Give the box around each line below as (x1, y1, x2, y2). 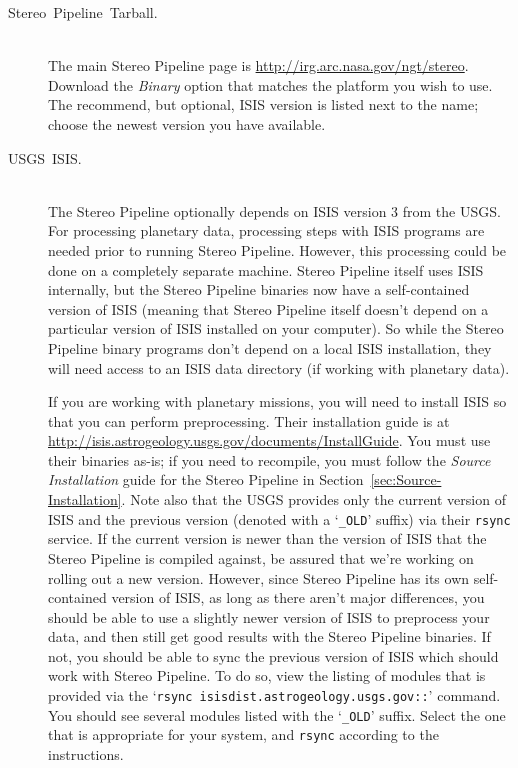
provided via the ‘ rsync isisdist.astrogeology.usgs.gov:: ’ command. (48, 685, 501, 706)
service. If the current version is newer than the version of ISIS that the (48, 528, 487, 549)
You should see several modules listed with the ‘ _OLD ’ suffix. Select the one (48, 704, 506, 725)
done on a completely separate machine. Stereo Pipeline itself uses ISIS (48, 259, 484, 280)
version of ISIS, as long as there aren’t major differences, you (111, 587, 485, 608)
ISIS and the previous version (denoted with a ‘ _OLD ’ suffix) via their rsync (48, 508, 511, 529)
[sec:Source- (370, 469, 442, 490)
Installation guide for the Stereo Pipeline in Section (48, 469, 364, 490)
